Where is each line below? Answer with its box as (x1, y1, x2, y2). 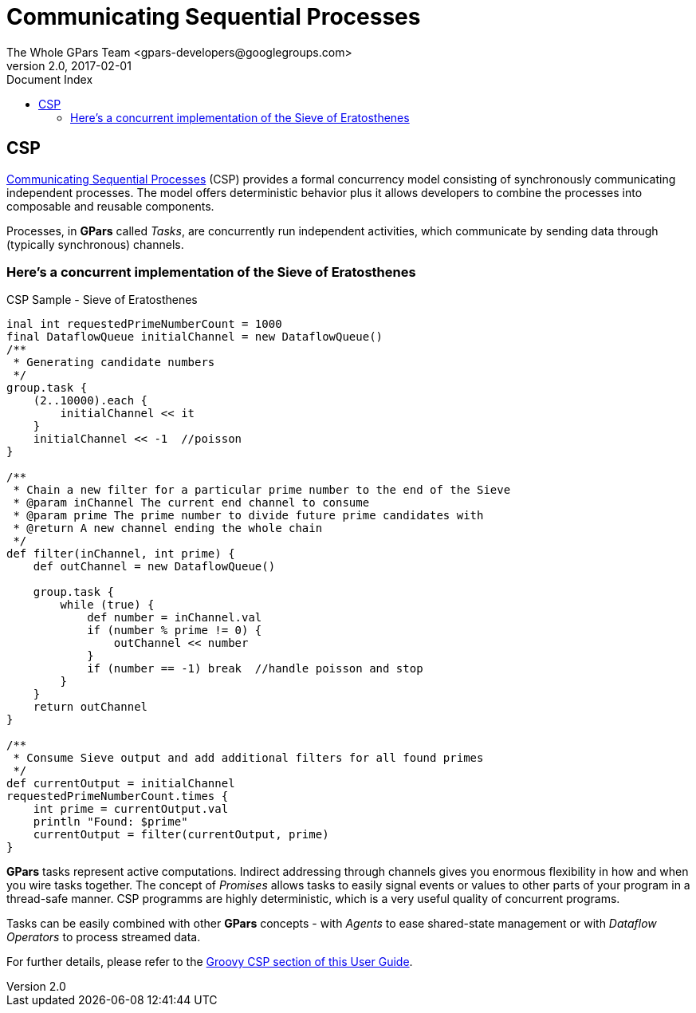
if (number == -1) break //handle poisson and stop (87, 662, 423, 676)
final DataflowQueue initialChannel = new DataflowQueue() (6, 330, 383, 344)
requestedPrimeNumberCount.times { (6, 790, 229, 803)
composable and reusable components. (6, 199, 214, 213)
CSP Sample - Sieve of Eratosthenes (6, 293, 198, 307)
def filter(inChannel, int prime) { (6, 547, 235, 561)
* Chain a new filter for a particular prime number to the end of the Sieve (13, 483, 511, 497)
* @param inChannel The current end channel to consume (13, 496, 370, 510)
